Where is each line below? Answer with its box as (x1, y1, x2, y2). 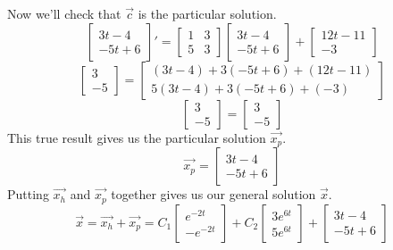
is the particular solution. (138, 4, 277, 22)
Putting (7, 185, 49, 204)
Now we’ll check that (7, 4, 121, 22)
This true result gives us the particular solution (7, 128, 266, 146)
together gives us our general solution (111, 185, 316, 204)
